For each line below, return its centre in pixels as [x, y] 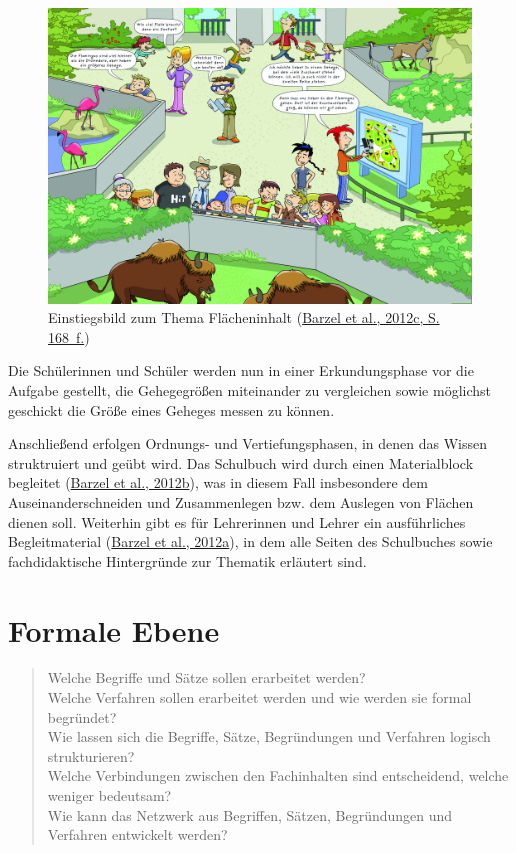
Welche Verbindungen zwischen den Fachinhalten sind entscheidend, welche [278, 775]
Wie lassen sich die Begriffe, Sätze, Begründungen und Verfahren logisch [269, 736]
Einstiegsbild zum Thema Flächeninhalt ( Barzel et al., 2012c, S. [244, 317]
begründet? [82, 716]
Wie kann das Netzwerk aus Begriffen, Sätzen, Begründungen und [250, 814]
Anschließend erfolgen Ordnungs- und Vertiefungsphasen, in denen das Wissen [248, 443]
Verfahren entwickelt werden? [137, 834]
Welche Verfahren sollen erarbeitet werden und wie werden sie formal [259, 697]
